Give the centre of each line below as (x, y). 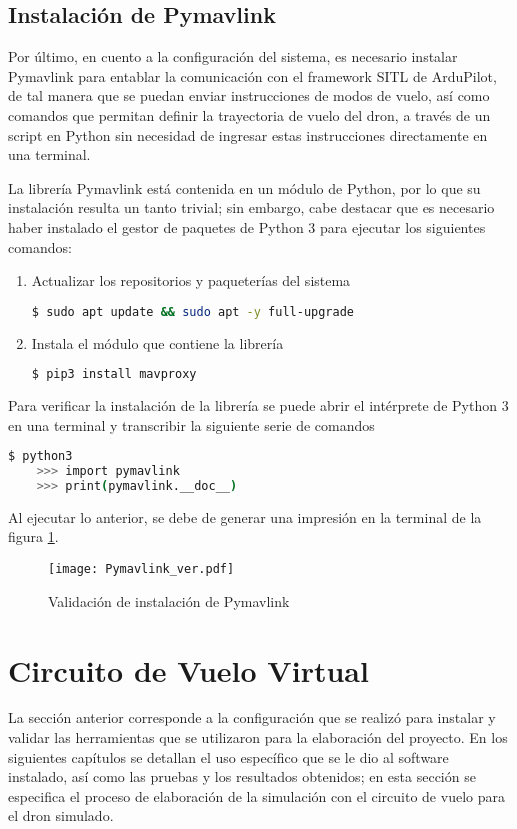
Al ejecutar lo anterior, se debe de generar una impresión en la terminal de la (245, 516)
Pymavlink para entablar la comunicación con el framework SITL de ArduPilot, (252, 75)
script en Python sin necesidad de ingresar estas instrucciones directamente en (248, 134)
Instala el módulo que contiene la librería (157, 342)
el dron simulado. (61, 815)
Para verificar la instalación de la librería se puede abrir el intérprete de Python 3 (258, 405)
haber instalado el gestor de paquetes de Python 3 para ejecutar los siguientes (247, 226)
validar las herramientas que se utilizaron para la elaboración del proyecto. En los (258, 737)
